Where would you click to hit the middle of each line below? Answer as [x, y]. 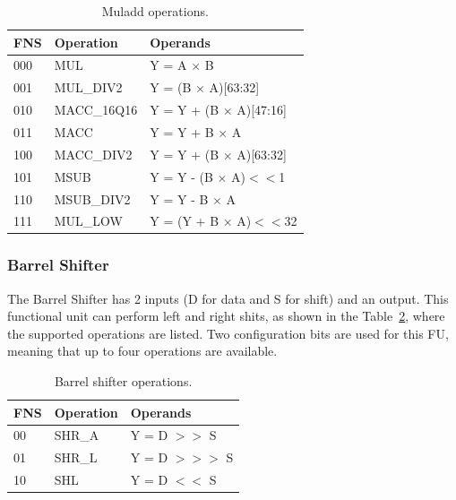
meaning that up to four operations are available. [142, 351]
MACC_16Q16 [96, 110]
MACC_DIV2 [93, 154]
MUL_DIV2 [88, 87]
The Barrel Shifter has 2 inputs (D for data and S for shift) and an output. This [228, 298]
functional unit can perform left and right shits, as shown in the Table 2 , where [226, 316]
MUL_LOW [88, 221]
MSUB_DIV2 [92, 198]
